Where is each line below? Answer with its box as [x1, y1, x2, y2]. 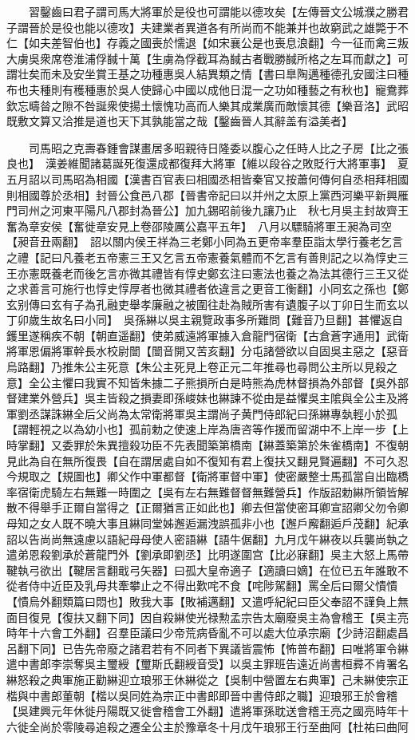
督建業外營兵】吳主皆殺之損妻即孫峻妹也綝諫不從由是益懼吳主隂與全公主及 [6, 390, 397, 406]
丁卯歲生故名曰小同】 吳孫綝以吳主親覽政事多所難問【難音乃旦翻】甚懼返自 [6, 311, 403, 328]
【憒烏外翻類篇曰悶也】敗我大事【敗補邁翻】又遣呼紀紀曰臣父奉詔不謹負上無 [6, 592, 409, 609]
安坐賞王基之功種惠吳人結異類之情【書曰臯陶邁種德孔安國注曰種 [73, 65, 409, 82]
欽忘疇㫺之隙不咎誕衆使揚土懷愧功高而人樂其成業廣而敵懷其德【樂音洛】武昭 [6, 97, 409, 113]
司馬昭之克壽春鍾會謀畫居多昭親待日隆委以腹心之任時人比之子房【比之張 [28, 139, 409, 156]
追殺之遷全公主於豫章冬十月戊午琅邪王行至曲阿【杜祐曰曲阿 [95, 718, 409, 734]
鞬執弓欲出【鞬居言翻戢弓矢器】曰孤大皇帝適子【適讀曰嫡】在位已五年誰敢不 [6, 561, 409, 578]
